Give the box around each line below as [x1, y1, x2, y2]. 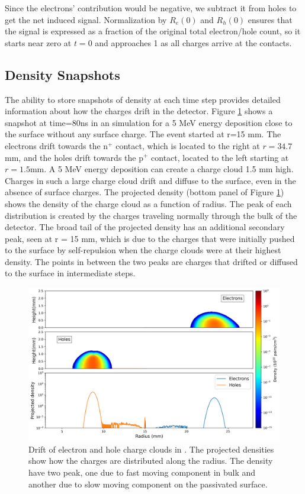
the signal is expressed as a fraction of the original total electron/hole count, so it [5, 25, 301, 37]
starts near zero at [5, 36, 72, 49]
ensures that [248, 13, 293, 25]
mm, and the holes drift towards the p [5, 151, 143, 163]
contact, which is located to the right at [115, 139, 260, 151]
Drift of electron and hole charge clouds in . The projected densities [28, 443, 274, 455]
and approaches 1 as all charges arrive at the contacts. [95, 36, 292, 49]
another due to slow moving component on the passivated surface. [28, 477, 268, 490]
